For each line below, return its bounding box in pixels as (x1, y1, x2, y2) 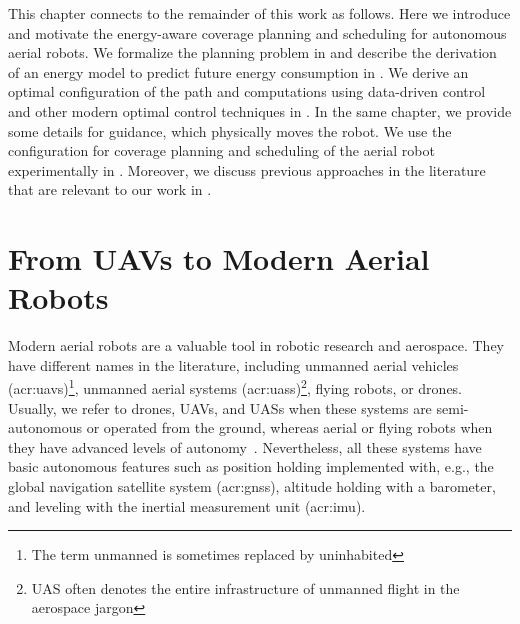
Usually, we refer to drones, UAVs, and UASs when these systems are (8, 397, 432, 418)
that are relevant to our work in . (8, 179, 212, 200)
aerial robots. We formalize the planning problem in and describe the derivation (8, 42, 497, 63)
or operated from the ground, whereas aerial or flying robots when (86, 417, 493, 438)
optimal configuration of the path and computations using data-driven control (8, 81, 486, 102)
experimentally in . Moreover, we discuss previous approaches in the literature (8, 159, 486, 180)
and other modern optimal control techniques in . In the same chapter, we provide (8, 100, 512, 121)
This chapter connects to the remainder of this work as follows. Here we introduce (8, 3, 511, 23)
